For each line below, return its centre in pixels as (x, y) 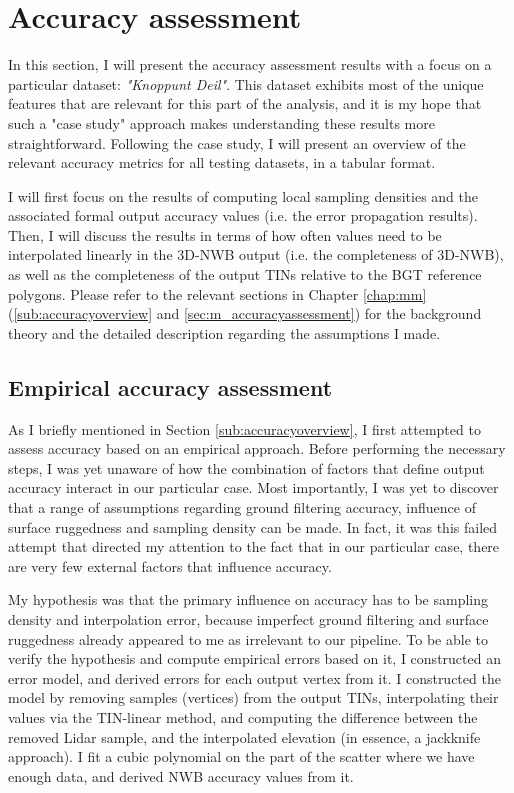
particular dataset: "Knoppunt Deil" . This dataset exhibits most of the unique (246, 83)
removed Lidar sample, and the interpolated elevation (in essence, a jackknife (244, 736)
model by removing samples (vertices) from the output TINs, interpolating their (253, 697)
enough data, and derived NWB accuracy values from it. (181, 775)
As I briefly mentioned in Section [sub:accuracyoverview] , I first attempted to (244, 428)
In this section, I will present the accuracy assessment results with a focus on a (250, 64)
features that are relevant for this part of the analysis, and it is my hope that (245, 103)
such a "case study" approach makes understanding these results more (221, 122)
